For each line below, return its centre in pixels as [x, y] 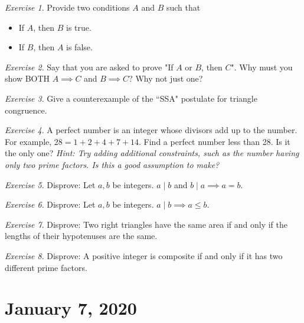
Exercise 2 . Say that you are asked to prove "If [89, 67]
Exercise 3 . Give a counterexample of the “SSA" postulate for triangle [131, 98]
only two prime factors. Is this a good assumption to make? [112, 164]
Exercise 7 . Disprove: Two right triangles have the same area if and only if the [146, 224]
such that [183, 7]
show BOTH [27, 78]
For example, [28, 141]
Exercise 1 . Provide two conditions [67, 7]
